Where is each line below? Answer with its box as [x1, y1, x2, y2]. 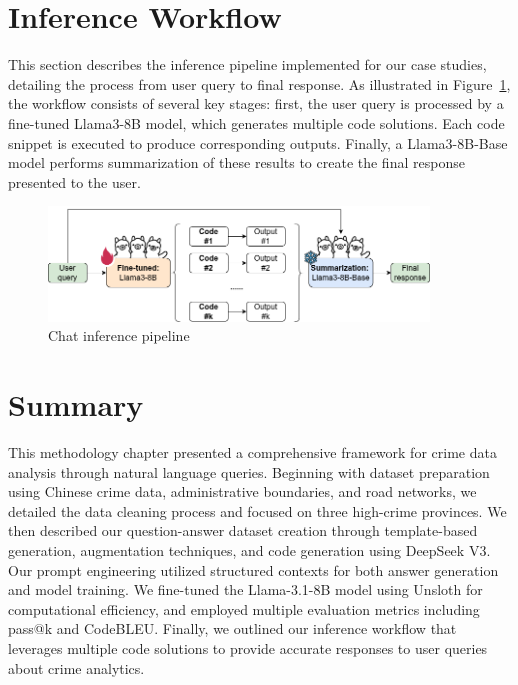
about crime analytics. [8, 657, 145, 678]
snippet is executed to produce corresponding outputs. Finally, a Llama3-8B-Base [8, 132, 508, 153]
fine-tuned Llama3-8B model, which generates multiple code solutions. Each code [8, 112, 505, 133]
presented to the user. [8, 171, 141, 192]
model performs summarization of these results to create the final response [8, 152, 465, 173]
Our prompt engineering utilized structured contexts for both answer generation [8, 559, 499, 580]
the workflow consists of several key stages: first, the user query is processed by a [8, 93, 504, 114]
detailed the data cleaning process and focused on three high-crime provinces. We [8, 500, 507, 521]
